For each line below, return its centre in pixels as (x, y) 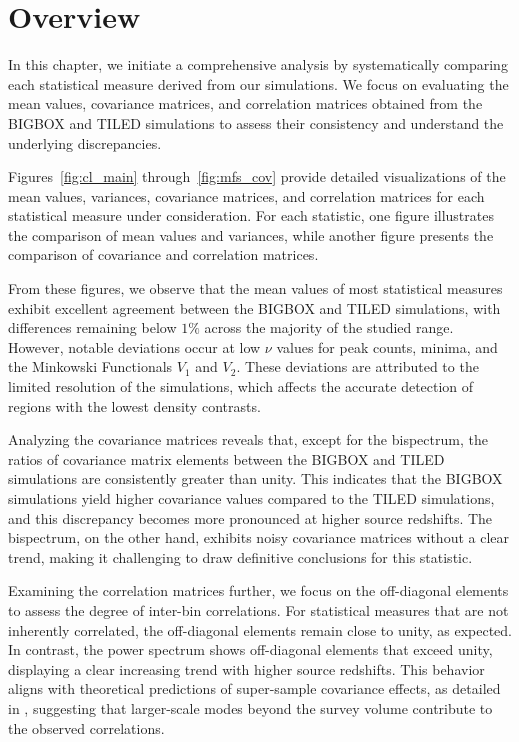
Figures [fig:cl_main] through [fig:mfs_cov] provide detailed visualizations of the (257, 176)
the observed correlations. (86, 727)
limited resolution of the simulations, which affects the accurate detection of (241, 386)
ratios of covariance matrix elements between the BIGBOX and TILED (226, 458)
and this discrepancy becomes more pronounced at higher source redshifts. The (250, 517)
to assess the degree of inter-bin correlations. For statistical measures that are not (258, 609)
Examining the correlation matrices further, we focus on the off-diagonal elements (258, 590)
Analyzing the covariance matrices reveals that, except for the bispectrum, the (248, 439)
